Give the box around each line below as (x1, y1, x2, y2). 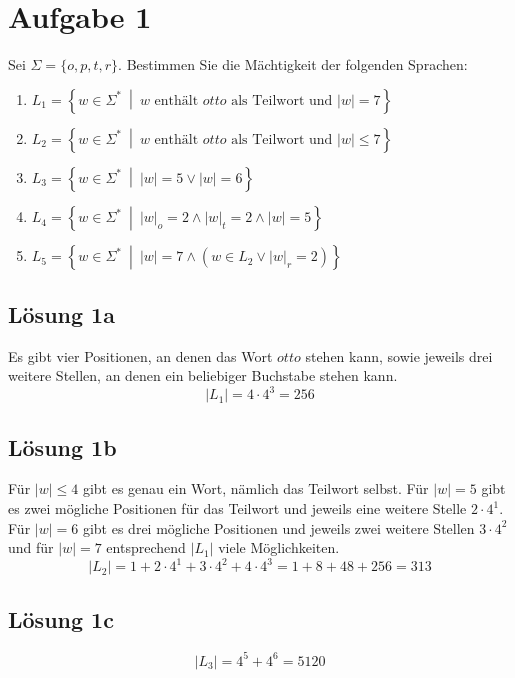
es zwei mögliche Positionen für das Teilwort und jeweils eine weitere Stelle (8, 498, 467, 518)
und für (8, 537, 54, 558)
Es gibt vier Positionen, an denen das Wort (8, 345, 273, 366)
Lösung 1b (8, 431, 117, 462)
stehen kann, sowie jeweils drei (305, 345, 493, 366)
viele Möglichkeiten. (218, 537, 340, 558)
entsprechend (106, 537, 186, 558)
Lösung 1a (8, 298, 115, 329)
